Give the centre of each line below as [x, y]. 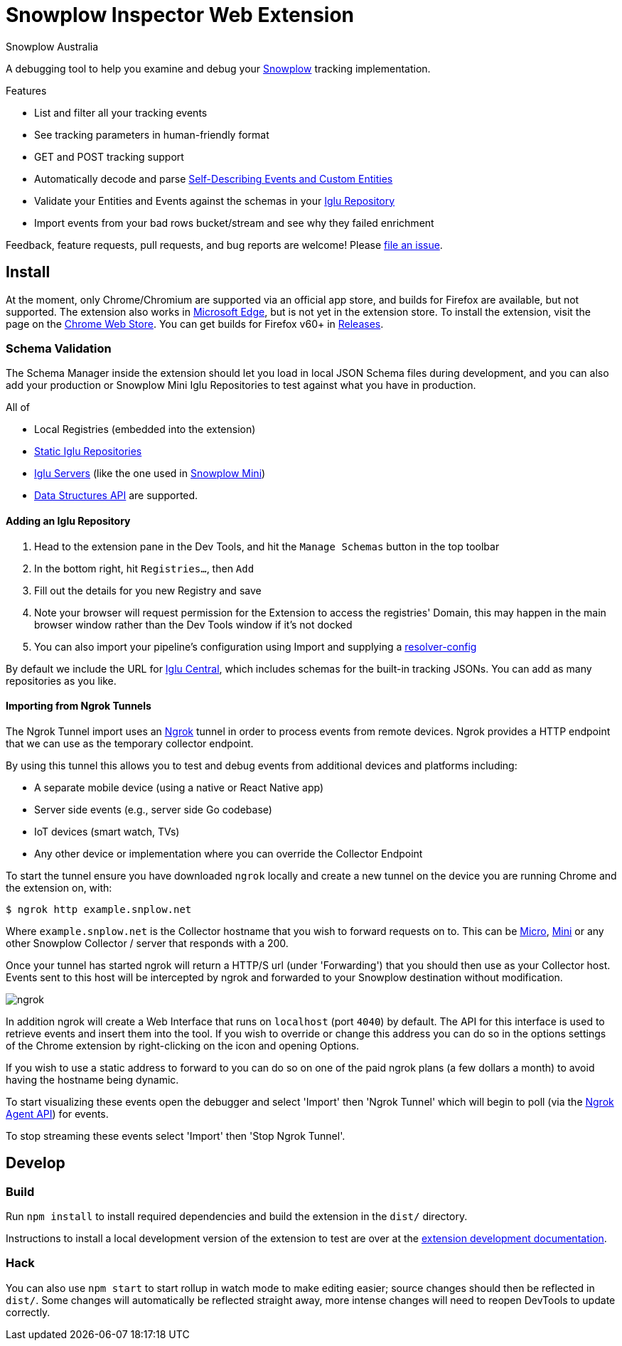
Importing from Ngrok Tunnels [79, 706]
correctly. [28, 1312]
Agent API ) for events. [57, 1113]
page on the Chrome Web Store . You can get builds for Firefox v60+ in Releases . [195, 324]
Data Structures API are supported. [116, 496]
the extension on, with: [59, 887]
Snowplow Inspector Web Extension [180, 15]
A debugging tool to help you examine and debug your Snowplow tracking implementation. [218, 68]
